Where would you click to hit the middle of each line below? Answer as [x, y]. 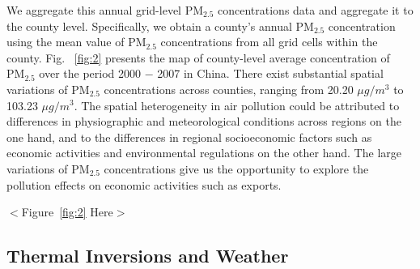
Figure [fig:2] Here [67, 212]
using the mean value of [66, 42]
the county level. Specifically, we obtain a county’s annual [149, 26]
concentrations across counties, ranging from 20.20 [229, 89]
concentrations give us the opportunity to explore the [236, 168]
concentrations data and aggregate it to [316, 10]
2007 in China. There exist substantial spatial [270, 73]
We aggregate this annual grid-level [94, 10]
